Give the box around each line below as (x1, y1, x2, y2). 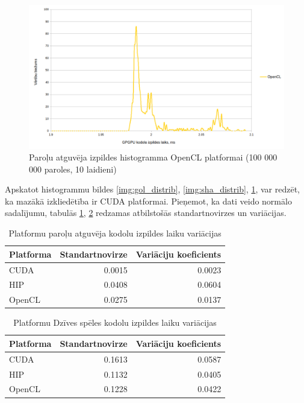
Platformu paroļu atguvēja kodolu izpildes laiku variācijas (8, 227, 222, 240)
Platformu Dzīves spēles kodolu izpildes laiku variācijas (13, 316, 217, 329)
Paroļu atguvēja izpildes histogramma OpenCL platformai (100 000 (29, 151, 278, 163)
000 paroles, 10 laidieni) (29, 162, 117, 175)
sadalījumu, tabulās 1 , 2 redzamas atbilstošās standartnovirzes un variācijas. (5, 206, 287, 219)
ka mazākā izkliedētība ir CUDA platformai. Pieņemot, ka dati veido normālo (5, 194, 292, 207)
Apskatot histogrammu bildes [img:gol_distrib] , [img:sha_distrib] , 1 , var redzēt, (5, 183, 300, 195)
